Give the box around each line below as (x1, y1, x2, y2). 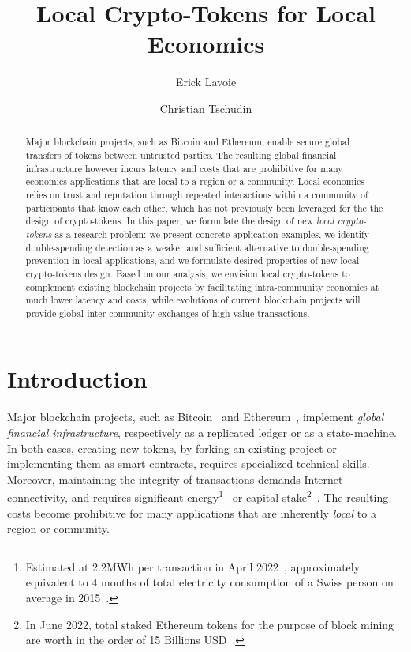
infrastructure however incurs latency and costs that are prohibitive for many (25, 161, 343, 175)
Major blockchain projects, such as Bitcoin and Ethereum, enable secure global (25, 135, 350, 149)
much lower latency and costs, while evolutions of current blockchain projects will (25, 293, 361, 307)
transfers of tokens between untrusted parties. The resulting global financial (25, 148, 337, 161)
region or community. (7, 520, 110, 537)
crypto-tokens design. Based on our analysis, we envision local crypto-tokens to (25, 266, 350, 280)
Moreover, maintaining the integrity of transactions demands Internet (7, 470, 343, 487)
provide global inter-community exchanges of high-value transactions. (25, 306, 310, 319)
